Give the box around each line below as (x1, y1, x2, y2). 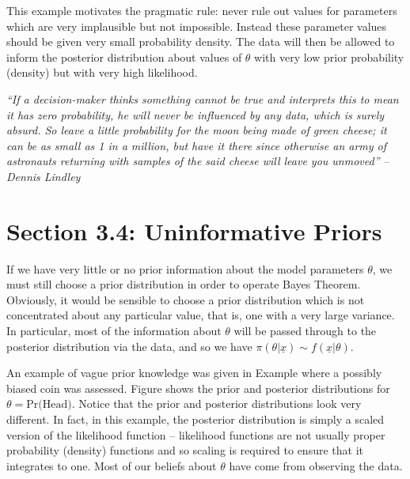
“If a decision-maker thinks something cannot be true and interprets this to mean (6, 90, 399, 107)
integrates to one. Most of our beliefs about (6, 457, 217, 473)
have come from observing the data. (229, 457, 403, 473)
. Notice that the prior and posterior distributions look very (71, 395, 362, 412)
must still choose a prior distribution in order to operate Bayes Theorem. (6, 276, 361, 292)
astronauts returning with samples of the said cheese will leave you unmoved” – (6, 153, 389, 169)
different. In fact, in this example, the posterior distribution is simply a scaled (6, 411, 385, 427)
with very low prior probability (254, 48, 404, 65)
